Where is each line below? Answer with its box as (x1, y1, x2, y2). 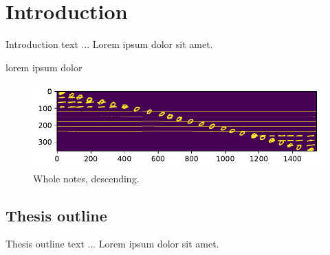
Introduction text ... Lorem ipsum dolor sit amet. (5, 37, 213, 51)
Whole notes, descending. (33, 171, 140, 185)
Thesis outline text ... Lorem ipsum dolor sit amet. (5, 236, 219, 251)
